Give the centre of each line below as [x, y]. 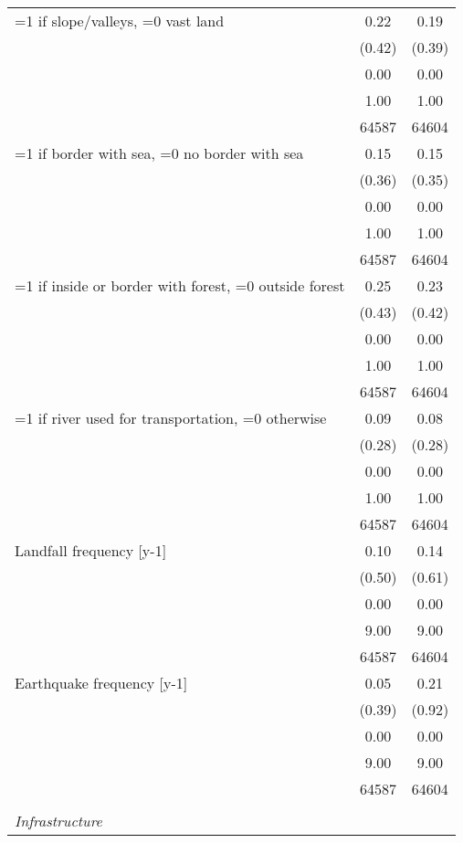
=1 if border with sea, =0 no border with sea [159, 153]
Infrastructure [58, 821]
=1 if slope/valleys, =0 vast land [120, 21]
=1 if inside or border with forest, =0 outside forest [180, 285]
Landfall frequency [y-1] [91, 550]
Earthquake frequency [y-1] [101, 683]
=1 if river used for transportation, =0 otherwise [171, 418]
